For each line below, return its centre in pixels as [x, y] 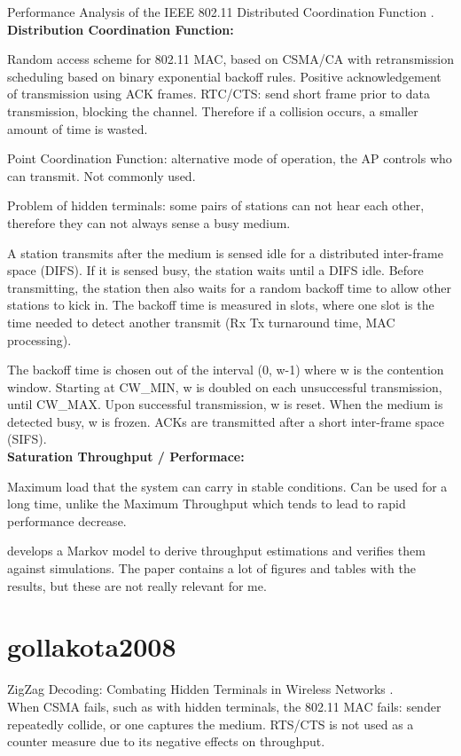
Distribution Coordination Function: [121, 29]
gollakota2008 [92, 646]
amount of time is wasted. [78, 128]
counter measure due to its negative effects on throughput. [166, 741]
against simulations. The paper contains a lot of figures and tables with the [211, 568]
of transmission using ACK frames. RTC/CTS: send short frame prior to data [219, 94]
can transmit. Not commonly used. [102, 175]
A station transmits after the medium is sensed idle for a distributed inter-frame [225, 252]
